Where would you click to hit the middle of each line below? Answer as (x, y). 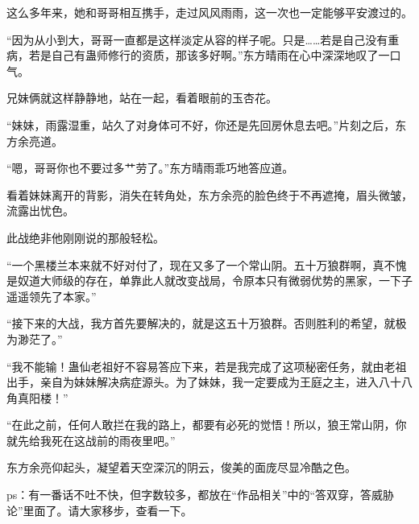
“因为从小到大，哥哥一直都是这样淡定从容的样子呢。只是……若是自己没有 (197, 39)
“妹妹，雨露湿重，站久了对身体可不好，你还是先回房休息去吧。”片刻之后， (201, 124)
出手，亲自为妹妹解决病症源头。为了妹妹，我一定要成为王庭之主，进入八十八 (209, 382)
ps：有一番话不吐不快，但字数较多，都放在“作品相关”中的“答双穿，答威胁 (201, 495)
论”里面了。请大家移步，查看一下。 (100, 510)
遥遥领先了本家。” (52, 296)
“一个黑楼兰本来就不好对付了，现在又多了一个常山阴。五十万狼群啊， (190, 264)
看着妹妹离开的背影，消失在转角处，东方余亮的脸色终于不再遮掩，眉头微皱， (209, 194)
